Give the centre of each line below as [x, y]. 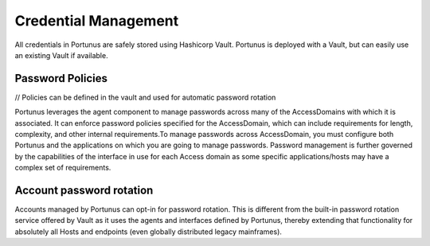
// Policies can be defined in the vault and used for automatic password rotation [145, 97]
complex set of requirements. [63, 168]
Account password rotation [84, 190]
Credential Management [97, 21]
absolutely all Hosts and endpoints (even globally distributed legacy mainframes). [149, 232]
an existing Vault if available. [61, 55]
